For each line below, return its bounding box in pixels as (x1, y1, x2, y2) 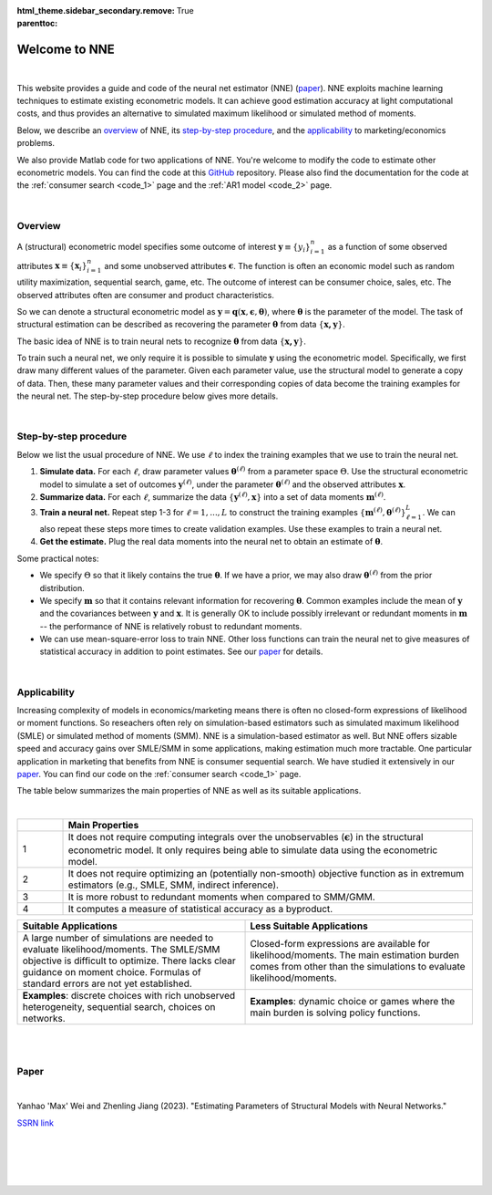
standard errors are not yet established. (22, 977, 193, 990)
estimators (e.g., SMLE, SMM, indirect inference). (67, 878, 280, 891)
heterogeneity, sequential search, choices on (22, 1000, 216, 1013)
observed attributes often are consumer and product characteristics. (16, 289, 275, 300)
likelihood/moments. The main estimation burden (250, 949, 460, 961)
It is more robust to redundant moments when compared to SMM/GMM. (67, 890, 375, 903)
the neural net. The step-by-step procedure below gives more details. (16, 390, 279, 401)
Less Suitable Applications (250, 920, 368, 932)
